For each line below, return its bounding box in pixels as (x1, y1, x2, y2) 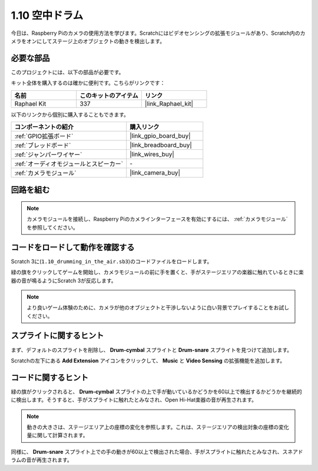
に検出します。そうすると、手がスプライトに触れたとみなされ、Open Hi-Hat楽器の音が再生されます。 (11, 396, 257, 404)
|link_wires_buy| (130, 151, 175, 159)
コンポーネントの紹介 (14, 123, 74, 131)
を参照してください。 (26, 224, 79, 231)
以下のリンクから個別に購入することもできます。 (11, 111, 130, 118)
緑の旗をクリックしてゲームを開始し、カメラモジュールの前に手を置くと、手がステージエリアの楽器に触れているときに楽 (11, 269, 304, 276)
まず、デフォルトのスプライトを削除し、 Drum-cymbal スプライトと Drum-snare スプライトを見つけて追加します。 (11, 346, 293, 354)
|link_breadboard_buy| (130, 141, 193, 149)
